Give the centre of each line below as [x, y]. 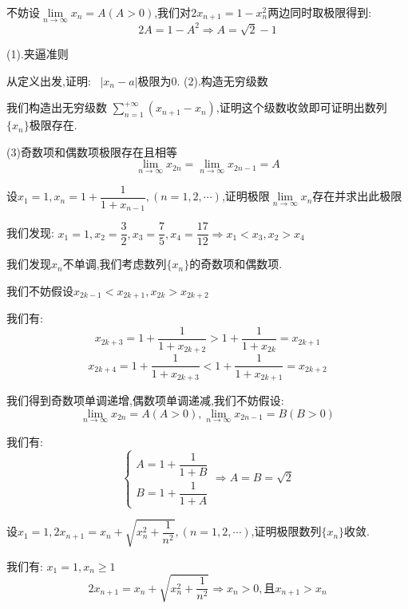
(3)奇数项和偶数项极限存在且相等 [92, 151]
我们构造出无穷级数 [57, 107]
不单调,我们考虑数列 [115, 264]
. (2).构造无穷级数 [222, 80]
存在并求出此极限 [357, 196]
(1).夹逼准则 [38, 54]
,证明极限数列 [286, 531]
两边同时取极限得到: [320, 12]
